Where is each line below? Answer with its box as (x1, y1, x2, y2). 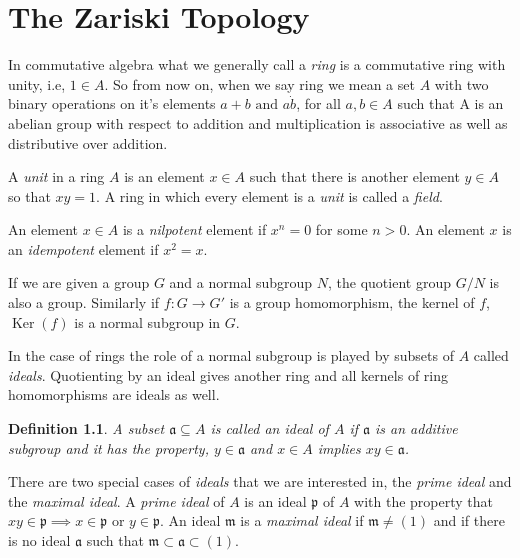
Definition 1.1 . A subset (8, 418, 165, 439)
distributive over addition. (8, 132, 168, 153)
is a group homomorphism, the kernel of (229, 292, 475, 313)
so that (8, 185, 51, 206)
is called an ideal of (210, 418, 329, 439)
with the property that (354, 490, 493, 511)
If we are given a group (8, 272, 150, 293)
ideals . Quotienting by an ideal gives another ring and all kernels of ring (8, 364, 449, 385)
